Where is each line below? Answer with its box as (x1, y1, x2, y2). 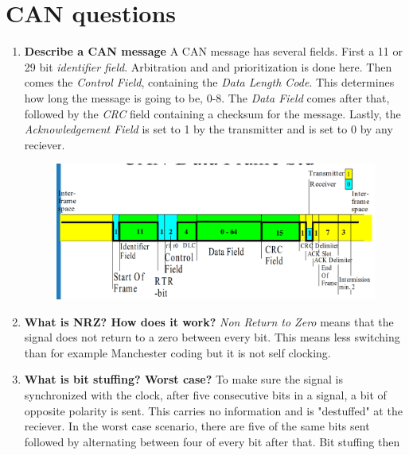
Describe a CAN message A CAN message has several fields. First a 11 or (24, 43, 403, 60)
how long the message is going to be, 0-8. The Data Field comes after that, (24, 89, 390, 106)
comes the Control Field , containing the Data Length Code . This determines (24, 74, 395, 91)
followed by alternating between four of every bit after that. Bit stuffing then (24, 433, 400, 449)
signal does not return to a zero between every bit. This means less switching (24, 329, 400, 345)
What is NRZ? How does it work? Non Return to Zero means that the (24, 313, 394, 330)
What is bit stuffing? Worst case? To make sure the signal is (24, 371, 344, 388)
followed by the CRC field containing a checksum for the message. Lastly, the (24, 105, 401, 121)
